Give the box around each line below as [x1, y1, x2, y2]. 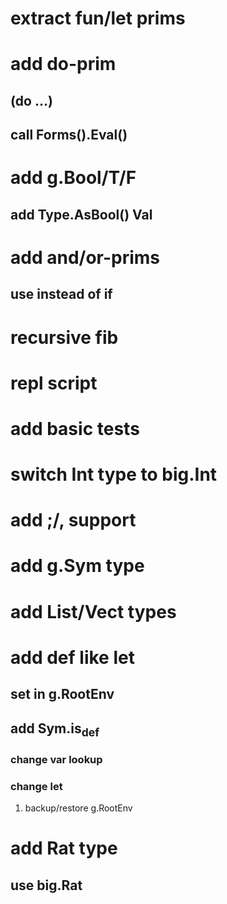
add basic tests [10, 417, 140, 440]
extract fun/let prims [10, 7, 186, 30]
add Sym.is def [10, 720, 100, 739]
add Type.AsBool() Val [10, 206, 153, 223]
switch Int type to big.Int [10, 463, 218, 486]
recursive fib [10, 326, 119, 349]
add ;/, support [10, 509, 137, 532]
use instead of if [10, 286, 113, 303]
